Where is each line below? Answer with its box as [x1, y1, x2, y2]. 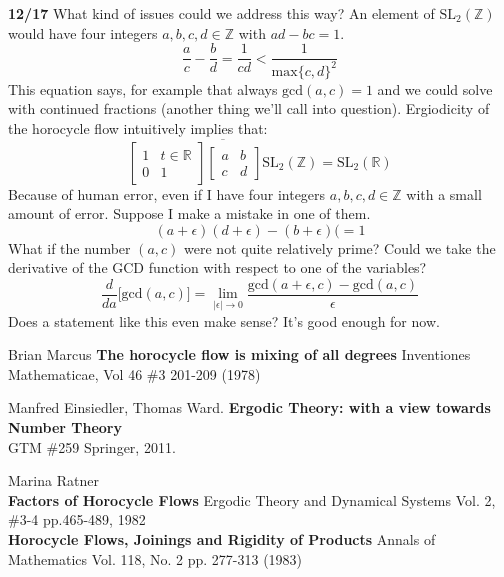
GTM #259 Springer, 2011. [8, 436, 176, 457]
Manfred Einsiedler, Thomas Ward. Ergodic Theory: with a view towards [8, 397, 491, 418]
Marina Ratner [8, 470, 99, 491]
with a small [406, 183, 482, 204]
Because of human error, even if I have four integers [8, 183, 326, 204]
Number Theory [8, 417, 122, 438]
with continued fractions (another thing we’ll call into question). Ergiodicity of [8, 98, 490, 119]
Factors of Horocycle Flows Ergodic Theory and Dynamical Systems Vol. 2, [8, 489, 496, 510]
